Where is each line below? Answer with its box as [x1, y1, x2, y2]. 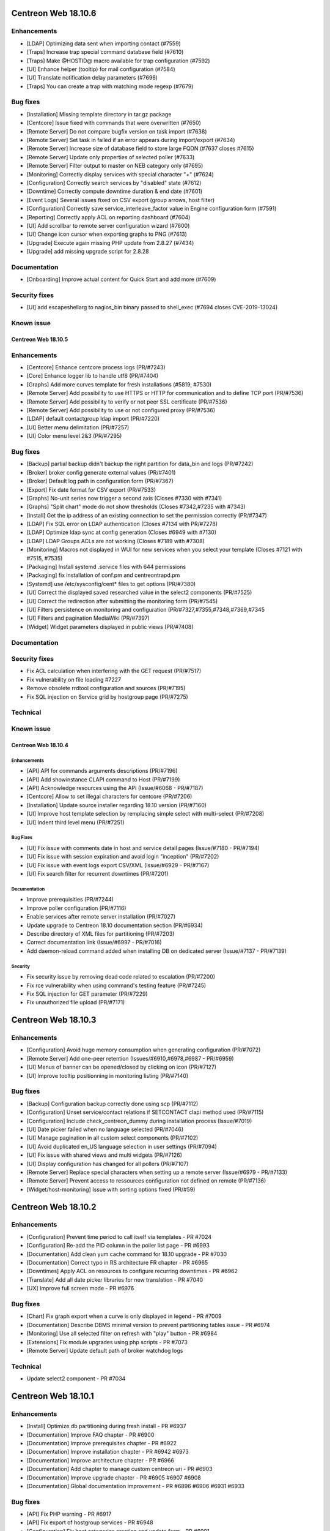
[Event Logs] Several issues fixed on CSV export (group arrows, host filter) [26, 196, 215, 203]
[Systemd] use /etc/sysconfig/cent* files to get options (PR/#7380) [26, 580, 196, 587]
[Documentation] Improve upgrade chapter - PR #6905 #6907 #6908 [26, 1473, 201, 1481]
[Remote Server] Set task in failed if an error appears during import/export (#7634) [26, 137, 235, 144]
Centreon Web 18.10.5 [11, 336, 68, 343]
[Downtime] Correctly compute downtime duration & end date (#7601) [26, 187, 203, 195]
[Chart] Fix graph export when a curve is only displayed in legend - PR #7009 [26, 1312, 222, 1320]
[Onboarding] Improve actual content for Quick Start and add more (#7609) [26, 276, 216, 283]
